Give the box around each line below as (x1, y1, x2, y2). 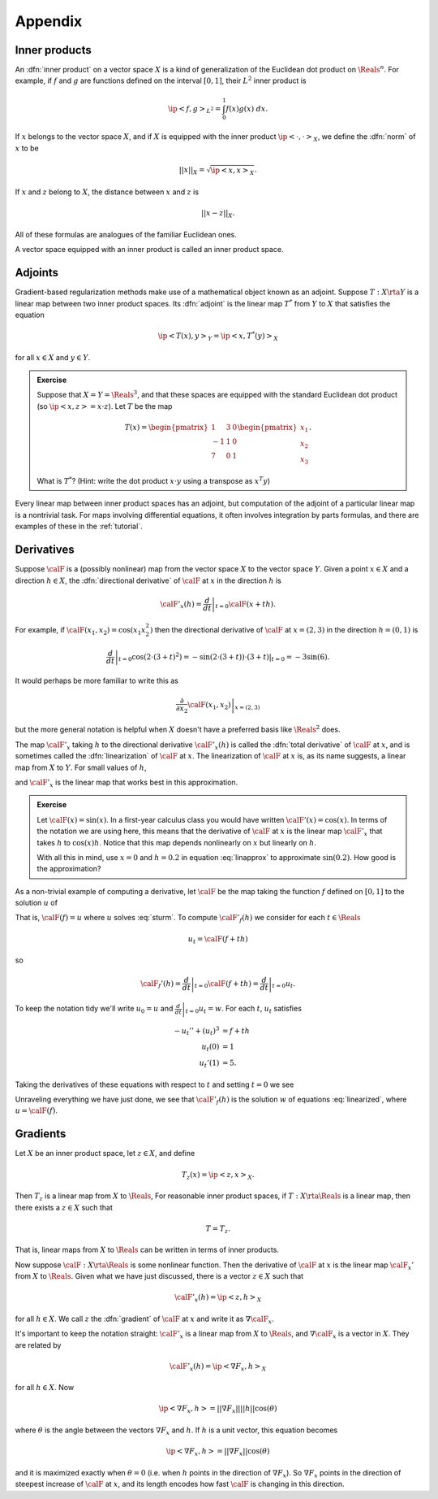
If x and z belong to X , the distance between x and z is (15, 187, 199, 197)
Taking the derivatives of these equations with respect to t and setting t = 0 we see (15, 1080, 294, 1089)
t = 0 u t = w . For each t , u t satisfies (185, 1004, 302, 1015)
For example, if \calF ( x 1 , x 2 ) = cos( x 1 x (15, 625, 146, 637)
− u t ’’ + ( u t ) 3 (174, 1025, 220, 1037)
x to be (15, 143, 40, 153)
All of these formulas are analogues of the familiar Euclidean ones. (15, 229, 237, 239)
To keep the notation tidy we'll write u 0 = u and (15, 1004, 174, 1015)
